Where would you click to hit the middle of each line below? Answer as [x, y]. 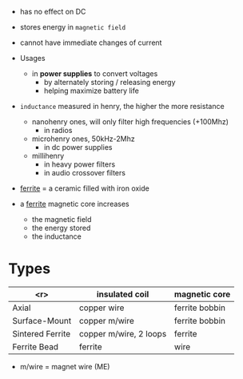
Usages [32, 58]
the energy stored [61, 228]
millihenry [48, 156]
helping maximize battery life [92, 91]
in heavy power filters [80, 164]
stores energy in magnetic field [73, 27]
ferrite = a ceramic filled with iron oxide [84, 188]
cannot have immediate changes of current [91, 42]
